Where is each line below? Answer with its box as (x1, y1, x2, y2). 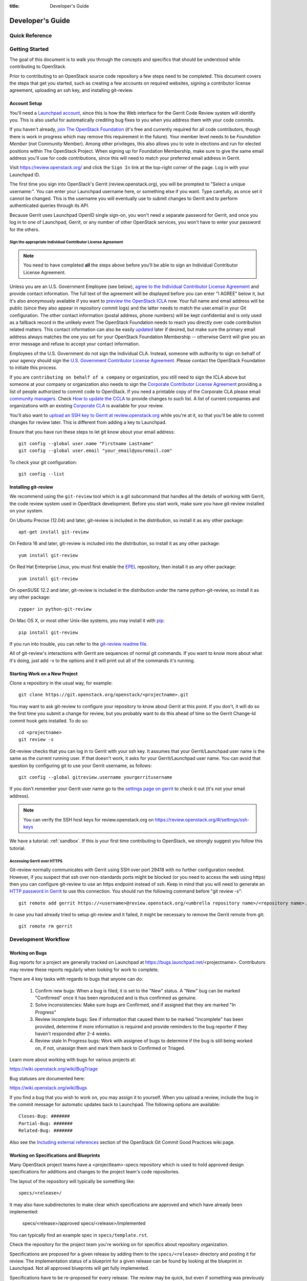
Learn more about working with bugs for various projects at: (9, 1057, 137, 1063)
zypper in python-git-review (18, 606, 92, 612)
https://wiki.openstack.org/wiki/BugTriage (9, 1066, 98, 1072)
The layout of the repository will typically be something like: (9, 1178, 135, 1184)
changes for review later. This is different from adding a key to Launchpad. (9, 419, 167, 425)
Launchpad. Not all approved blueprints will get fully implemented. (9, 1265, 149, 1271)
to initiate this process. (9, 364, 57, 371)
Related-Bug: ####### (18, 1128, 73, 1133)
